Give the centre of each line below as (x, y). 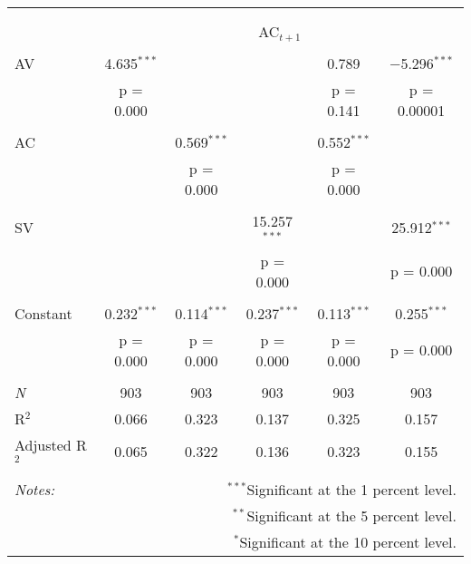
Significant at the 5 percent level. (351, 515)
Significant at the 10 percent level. (348, 541)
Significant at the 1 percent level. (351, 489)
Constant (43, 313)
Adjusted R (51, 444)
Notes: (35, 489)
